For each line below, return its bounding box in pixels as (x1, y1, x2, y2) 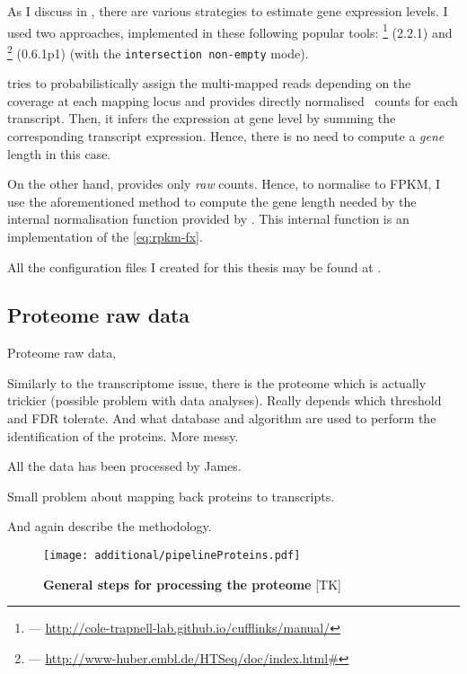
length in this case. (7, 144, 111, 163)
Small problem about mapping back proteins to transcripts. (7, 486, 335, 505)
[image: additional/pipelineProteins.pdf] (43, 549, 301, 563)
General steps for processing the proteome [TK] (43, 574, 341, 593)
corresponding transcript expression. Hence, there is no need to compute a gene (7, 126, 445, 145)
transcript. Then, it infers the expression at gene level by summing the (7, 109, 396, 128)
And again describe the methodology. (7, 517, 212, 536)
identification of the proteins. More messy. (7, 426, 239, 445)
